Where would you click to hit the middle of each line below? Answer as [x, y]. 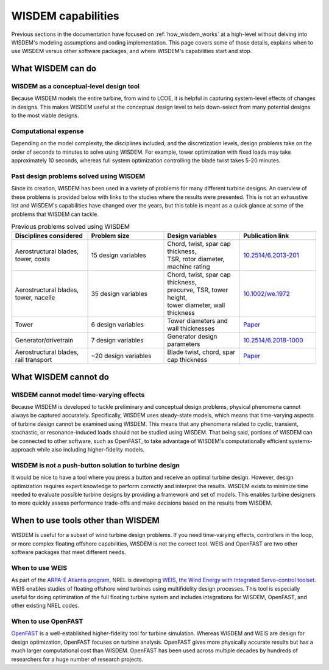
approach [23, 449]
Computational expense [48, 131]
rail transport [34, 360]
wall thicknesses [191, 328]
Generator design [192, 337]
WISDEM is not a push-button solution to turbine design [95, 465]
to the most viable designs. [45, 115]
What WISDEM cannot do [60, 377]
